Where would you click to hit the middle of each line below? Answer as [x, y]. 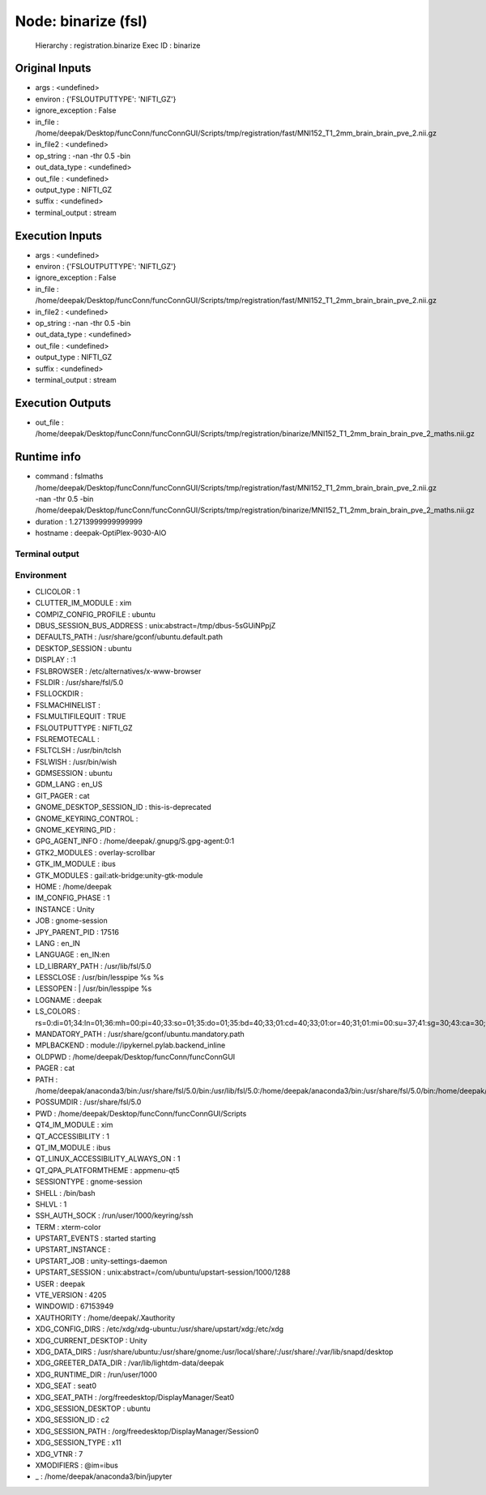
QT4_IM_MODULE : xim [74, 1125]
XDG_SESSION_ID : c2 [72, 1420]
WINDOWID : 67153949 [75, 1306]
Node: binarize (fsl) [81, 21]
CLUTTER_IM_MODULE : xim [83, 603]
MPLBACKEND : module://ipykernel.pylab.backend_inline [130, 1045]
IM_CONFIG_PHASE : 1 [73, 898]
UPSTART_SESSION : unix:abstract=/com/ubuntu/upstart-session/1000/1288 [163, 1272]
